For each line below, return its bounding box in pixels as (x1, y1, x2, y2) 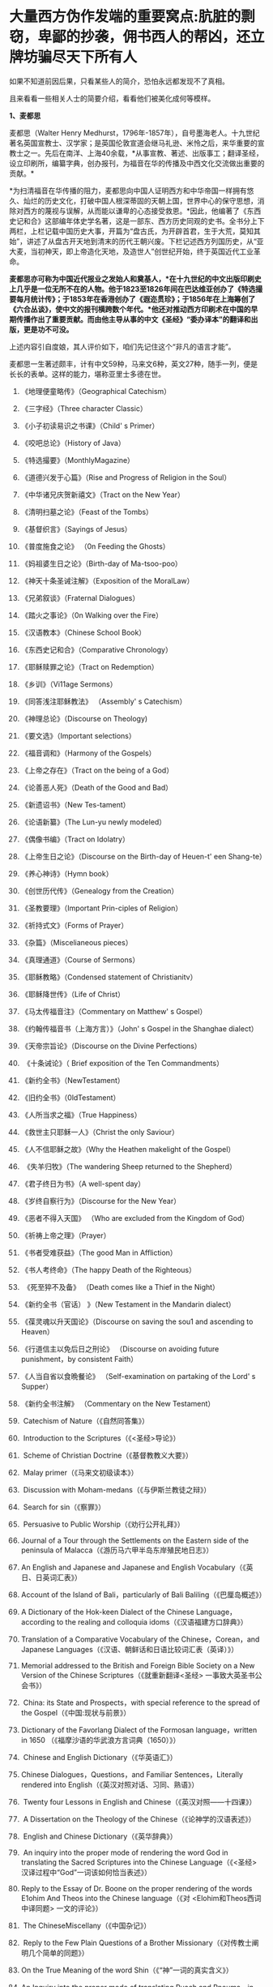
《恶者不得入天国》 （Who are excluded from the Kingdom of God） (20, 1213, 250, 1223)
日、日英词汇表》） (20, 1572, 82, 1582)
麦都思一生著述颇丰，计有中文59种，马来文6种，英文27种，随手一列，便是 (9, 358, 258, 369)
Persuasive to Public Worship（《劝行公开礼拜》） (23, 1519, 185, 1529)
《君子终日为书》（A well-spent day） (20, 1179, 145, 1188)
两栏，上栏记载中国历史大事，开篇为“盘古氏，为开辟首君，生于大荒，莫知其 (9, 226, 262, 236)
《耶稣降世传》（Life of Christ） (20, 989, 125, 999)
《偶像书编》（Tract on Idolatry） (20, 834, 130, 844)
